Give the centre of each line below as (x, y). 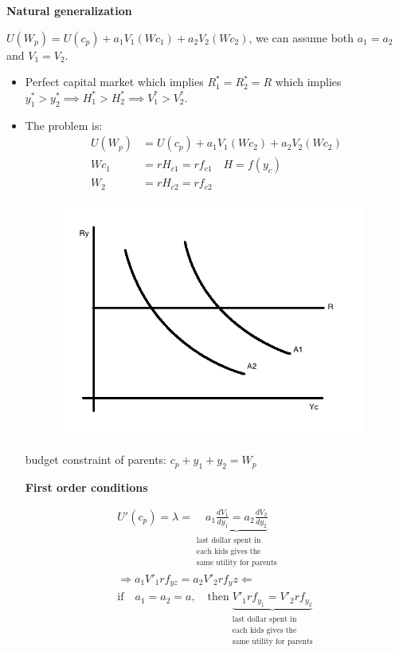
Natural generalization (69, 10)
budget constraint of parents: (96, 460)
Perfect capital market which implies (114, 82)
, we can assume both (301, 37)
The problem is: (64, 125)
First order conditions (86, 487)
